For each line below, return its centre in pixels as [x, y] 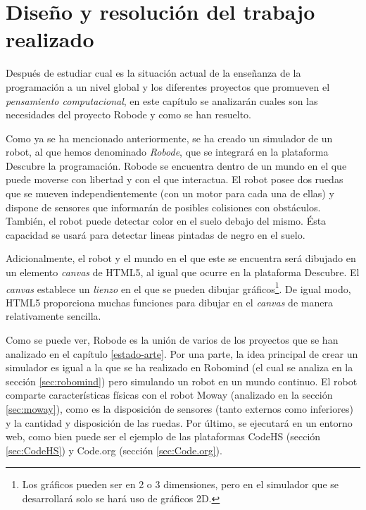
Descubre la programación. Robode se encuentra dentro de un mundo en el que [176, 165]
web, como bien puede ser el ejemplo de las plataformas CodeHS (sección [163, 436]
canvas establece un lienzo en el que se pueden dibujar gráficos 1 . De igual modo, [178, 287]
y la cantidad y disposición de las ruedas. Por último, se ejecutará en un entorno [179, 422]
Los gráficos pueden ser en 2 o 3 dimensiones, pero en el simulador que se [181, 484]
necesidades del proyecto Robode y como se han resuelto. [128, 114]
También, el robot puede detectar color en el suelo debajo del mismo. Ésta [166, 221]
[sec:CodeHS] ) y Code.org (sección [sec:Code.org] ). [114, 450]
